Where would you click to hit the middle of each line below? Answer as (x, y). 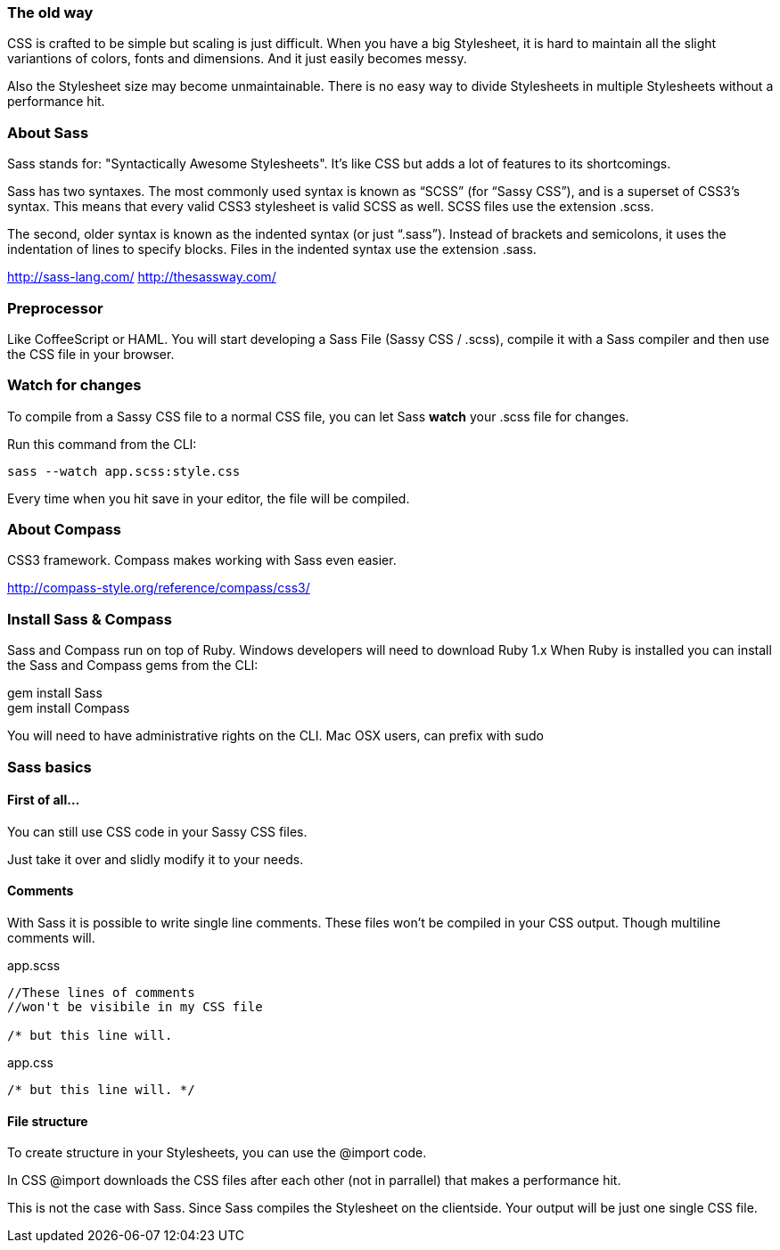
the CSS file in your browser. (91, 354)
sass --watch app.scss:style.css (124, 471)
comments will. (51, 937)
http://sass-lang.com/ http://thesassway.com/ (142, 277)
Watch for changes (74, 385)
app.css (30, 1062)
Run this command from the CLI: (102, 444)
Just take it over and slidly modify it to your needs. (156, 859)
